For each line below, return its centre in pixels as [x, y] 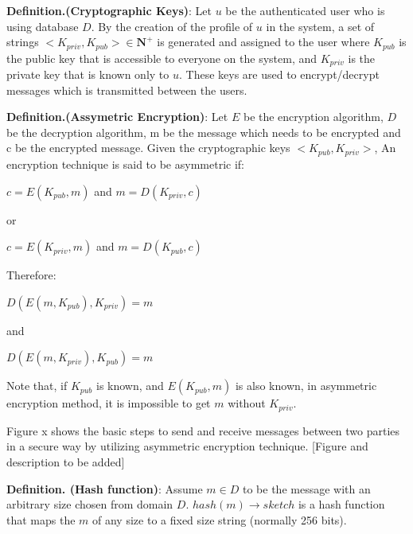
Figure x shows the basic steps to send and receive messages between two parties [203, 430]
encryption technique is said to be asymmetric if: [125, 164]
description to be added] [66, 461]
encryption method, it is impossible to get [109, 403]
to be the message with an [306, 488]
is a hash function [341, 504]
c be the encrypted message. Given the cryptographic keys [148, 148]
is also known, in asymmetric [306, 386]
